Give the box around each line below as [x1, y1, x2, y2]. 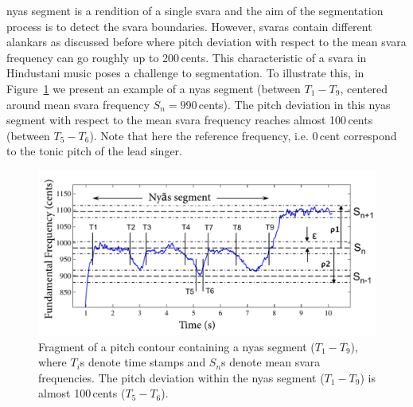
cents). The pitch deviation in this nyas [198, 96, 391, 112]
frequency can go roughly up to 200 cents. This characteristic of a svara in [6, 49, 367, 65]
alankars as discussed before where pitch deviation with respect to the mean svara [6, 33, 407, 50]
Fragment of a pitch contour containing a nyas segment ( [38, 338, 315, 354]
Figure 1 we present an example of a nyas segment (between [6, 80, 301, 96]
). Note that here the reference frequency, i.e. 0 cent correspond [89, 127, 397, 143]
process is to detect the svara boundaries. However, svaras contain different [6, 18, 372, 34]
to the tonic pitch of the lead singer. [6, 143, 183, 159]
